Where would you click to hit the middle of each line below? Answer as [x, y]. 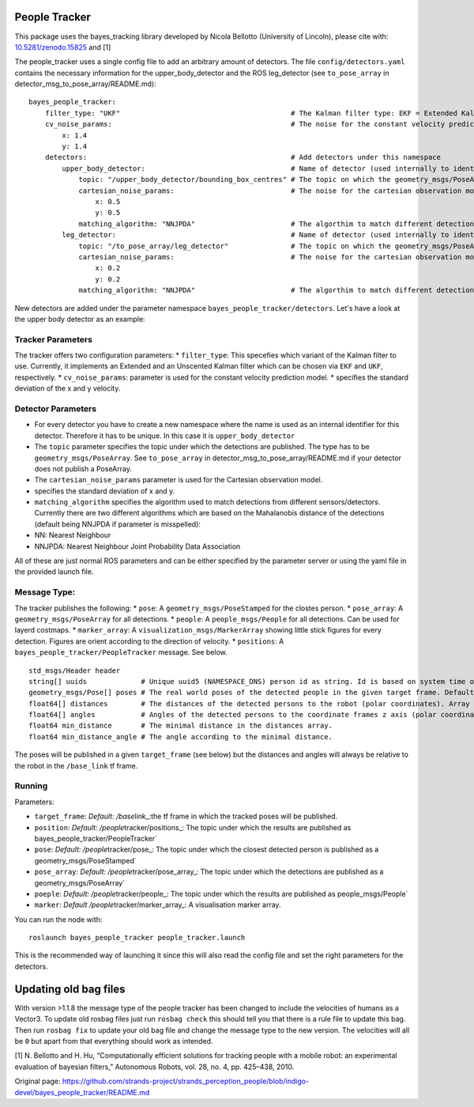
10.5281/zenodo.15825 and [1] [63, 47]
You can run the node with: [58, 919]
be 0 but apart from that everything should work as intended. [114, 1041]
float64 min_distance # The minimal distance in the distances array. [181, 726]
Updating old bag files [70, 989]
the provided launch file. [54, 572]
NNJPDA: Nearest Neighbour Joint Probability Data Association [137, 546]
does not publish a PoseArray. [83, 468]
